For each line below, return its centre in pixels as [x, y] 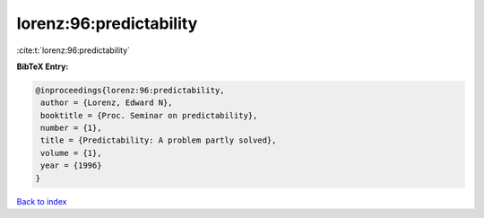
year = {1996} [71, 166]
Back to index [42, 201]
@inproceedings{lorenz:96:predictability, [130, 90]
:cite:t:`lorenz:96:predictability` [73, 50]
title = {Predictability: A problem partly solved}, [159, 140]
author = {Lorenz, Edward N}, [107, 103]
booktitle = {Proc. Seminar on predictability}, [149, 115]
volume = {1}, [71, 153]
